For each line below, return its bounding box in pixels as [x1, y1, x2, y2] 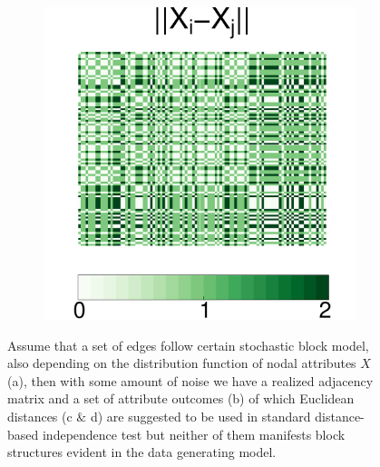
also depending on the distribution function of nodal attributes [7, 353, 356, 373]
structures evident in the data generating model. [7, 442, 277, 462]
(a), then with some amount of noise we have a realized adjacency [7, 371, 374, 390]
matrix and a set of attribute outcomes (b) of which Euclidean [7, 389, 355, 408]
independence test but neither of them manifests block [42, 424, 346, 443]
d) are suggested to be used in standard [90, 406, 311, 425]
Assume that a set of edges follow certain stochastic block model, [7, 335, 369, 354]
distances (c [7, 406, 73, 425]
